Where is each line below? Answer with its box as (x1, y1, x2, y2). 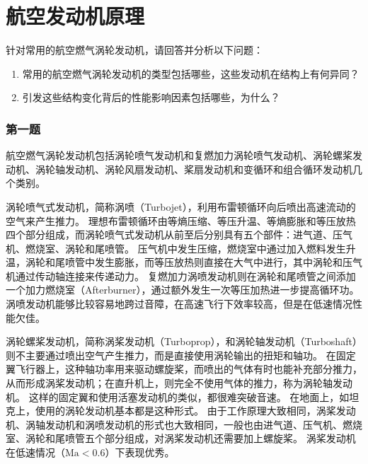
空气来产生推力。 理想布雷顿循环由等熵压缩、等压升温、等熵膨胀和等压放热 (6, 213, 356, 228)
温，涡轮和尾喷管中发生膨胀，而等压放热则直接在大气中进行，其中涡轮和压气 (6, 255, 362, 269)
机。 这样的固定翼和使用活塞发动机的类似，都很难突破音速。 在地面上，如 (6, 389, 350, 404)
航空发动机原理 (6, 1, 145, 30)
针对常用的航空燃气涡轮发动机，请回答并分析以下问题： (6, 42, 263, 57)
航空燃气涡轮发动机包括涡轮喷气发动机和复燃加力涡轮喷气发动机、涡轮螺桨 (6, 148, 352, 163)
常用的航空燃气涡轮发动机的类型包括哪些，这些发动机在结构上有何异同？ (22, 66, 360, 81)
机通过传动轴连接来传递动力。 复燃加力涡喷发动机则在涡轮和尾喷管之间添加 (6, 268, 356, 283)
